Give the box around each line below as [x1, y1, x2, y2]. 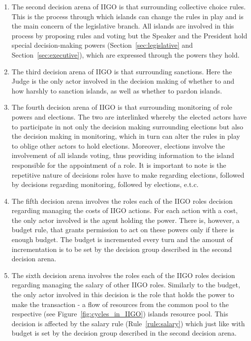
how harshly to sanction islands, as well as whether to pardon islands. [11, 85, 222, 95]
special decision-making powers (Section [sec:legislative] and [11, 40, 193, 50]
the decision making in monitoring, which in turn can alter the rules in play [11, 131, 240, 141]
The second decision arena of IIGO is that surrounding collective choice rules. [11, 1, 246, 11]
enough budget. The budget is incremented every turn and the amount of [11, 234, 233, 245]
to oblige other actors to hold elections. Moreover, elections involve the [11, 140, 225, 151]
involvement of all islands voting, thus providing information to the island [11, 150, 234, 160]
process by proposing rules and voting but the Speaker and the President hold [11, 30, 248, 40]
